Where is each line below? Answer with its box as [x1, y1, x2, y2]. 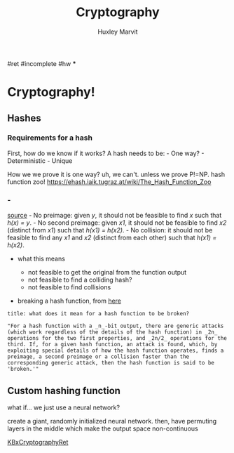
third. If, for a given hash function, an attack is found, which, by [7, 341, 218, 348]
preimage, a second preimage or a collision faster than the [7, 353, 190, 360]
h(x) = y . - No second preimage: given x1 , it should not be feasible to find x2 [7, 218, 227, 227]
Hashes [7, 112, 41, 124]
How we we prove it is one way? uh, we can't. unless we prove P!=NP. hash [7, 170, 226, 178]
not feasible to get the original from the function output [27, 268, 187, 277]
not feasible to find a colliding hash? [27, 275, 132, 284]
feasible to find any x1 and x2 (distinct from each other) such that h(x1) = [7, 233, 217, 242]
